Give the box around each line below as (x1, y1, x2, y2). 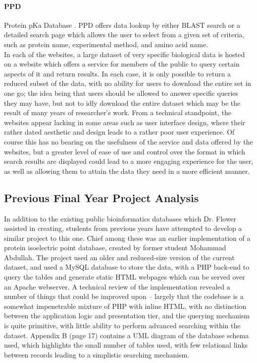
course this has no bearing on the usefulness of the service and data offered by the (4, 136, 253, 146)
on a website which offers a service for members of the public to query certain (4, 59, 240, 69)
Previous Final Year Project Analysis (4, 190, 199, 205)
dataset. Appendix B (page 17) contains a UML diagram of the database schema (4, 330, 249, 340)
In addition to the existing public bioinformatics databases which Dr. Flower (4, 213, 237, 223)
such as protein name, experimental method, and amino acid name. (4, 39, 208, 49)
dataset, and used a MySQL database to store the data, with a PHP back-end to (4, 262, 250, 272)
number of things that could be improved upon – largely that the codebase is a (4, 291, 244, 301)
